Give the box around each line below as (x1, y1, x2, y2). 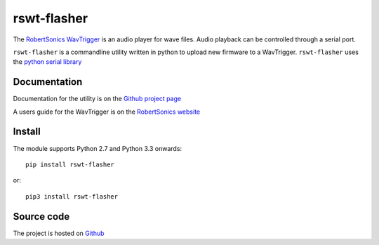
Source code (13, 211, 70, 223)
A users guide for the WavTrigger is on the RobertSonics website (13, 107, 200, 116)
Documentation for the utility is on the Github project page (13, 95, 182, 103)
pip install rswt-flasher (25, 160, 115, 168)
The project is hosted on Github (13, 229, 105, 237)
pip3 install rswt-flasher (25, 192, 119, 200)
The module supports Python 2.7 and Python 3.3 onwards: (13, 144, 182, 152)
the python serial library (13, 58, 82, 66)
